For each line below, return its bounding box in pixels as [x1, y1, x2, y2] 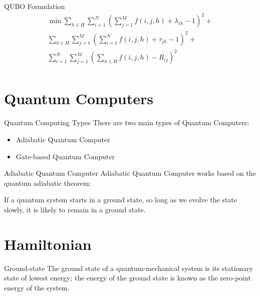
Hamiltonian [4, 233, 92, 254]
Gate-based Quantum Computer [16, 151, 115, 161]
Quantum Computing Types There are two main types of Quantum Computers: [4, 117, 249, 128]
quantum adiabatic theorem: [4, 177, 91, 188]
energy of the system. [4, 282, 70, 292]
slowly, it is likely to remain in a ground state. [4, 204, 146, 214]
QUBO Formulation [4, 1, 65, 11]
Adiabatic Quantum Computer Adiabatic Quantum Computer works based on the [4, 168, 256, 178]
